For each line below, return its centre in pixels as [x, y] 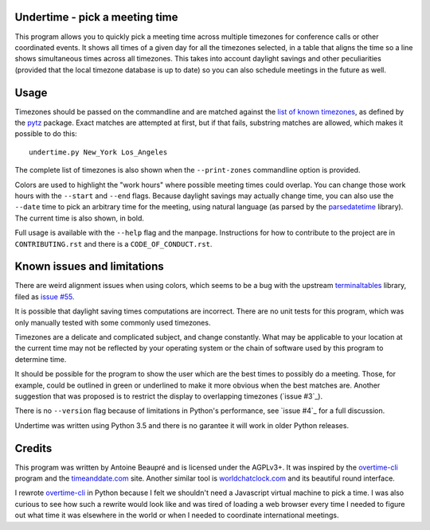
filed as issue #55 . [45, 296]
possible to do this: [46, 134]
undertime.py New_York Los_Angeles [98, 152]
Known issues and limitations [89, 267]
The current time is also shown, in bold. [80, 218]
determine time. [41, 359]
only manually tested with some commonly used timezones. [113, 322]
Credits [33, 448]
